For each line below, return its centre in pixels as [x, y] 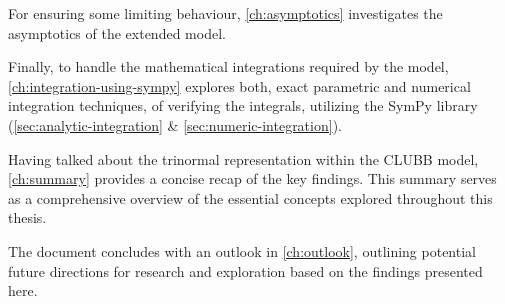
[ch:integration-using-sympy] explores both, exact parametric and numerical [239, 85]
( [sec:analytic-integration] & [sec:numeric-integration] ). [175, 124]
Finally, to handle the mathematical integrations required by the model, [228, 66]
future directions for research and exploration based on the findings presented [245, 270]
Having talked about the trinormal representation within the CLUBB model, [243, 158]
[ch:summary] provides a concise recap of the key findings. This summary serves [252, 178]
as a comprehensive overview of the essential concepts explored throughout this [250, 197]
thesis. [27, 217]
